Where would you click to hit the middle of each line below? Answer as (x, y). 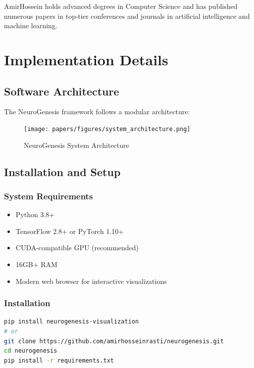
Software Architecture (62, 91)
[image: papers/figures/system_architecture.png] (107, 129)
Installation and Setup (62, 171)
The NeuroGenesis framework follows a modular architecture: (97, 112)
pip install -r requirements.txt (59, 360)
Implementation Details (86, 59)
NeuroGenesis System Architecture (76, 145)
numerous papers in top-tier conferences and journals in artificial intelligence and (127, 16)
